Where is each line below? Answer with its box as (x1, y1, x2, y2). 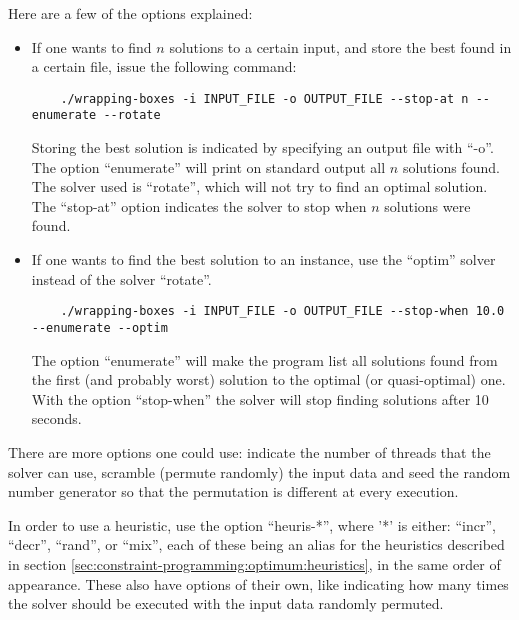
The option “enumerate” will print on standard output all (31, 156, 386, 177)
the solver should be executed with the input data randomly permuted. (8, 593, 444, 614)
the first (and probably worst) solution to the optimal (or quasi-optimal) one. (31, 369, 506, 390)
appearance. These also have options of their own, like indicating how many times (8, 573, 509, 594)
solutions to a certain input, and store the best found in (169, 36, 512, 57)
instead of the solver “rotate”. (31, 268, 212, 289)
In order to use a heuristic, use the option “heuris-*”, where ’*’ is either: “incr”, (8, 514, 496, 535)
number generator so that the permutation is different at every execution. (8, 481, 459, 502)
